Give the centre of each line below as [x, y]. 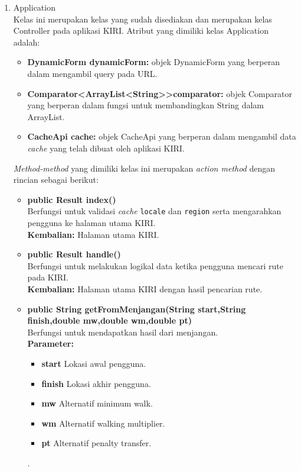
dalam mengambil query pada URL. [92, 73]
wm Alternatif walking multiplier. [103, 423]
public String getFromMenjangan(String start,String [137, 309]
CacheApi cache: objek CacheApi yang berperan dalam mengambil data [162, 136]
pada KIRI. [48, 277]
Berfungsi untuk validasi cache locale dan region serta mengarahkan [154, 211]
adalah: [27, 42]
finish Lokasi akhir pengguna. [96, 383]
